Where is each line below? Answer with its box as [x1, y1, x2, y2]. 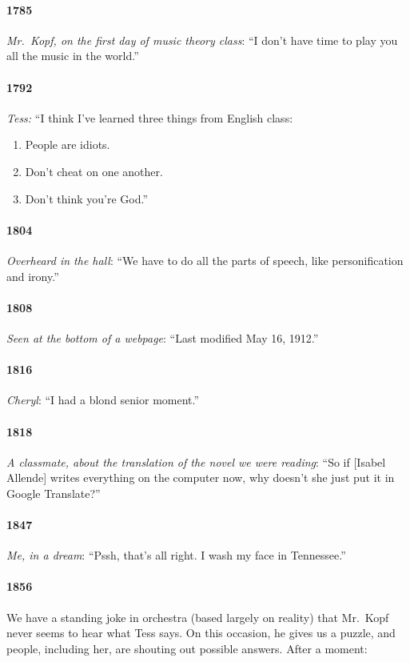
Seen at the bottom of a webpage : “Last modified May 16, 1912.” [6, 329, 319, 346]
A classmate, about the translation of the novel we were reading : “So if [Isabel [6, 453, 386, 470]
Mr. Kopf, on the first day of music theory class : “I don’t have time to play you [6, 31, 398, 48]
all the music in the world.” [6, 47, 139, 64]
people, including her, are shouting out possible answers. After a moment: [6, 640, 368, 656]
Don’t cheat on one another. [25, 162, 163, 179]
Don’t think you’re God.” [25, 190, 148, 207]
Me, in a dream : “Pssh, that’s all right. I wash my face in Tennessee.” [6, 547, 346, 564]
